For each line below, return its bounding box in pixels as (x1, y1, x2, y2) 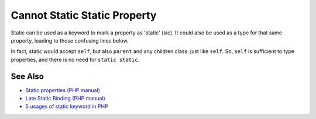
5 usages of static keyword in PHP (25, 103, 108, 110)
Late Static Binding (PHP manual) (25, 95, 105, 102)
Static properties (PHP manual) (25, 86, 101, 93)
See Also (11, 71, 44, 81)
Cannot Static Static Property (11, 9, 157, 22)
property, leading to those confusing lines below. (11, 37, 129, 44)
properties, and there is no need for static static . (11, 56, 140, 63)
